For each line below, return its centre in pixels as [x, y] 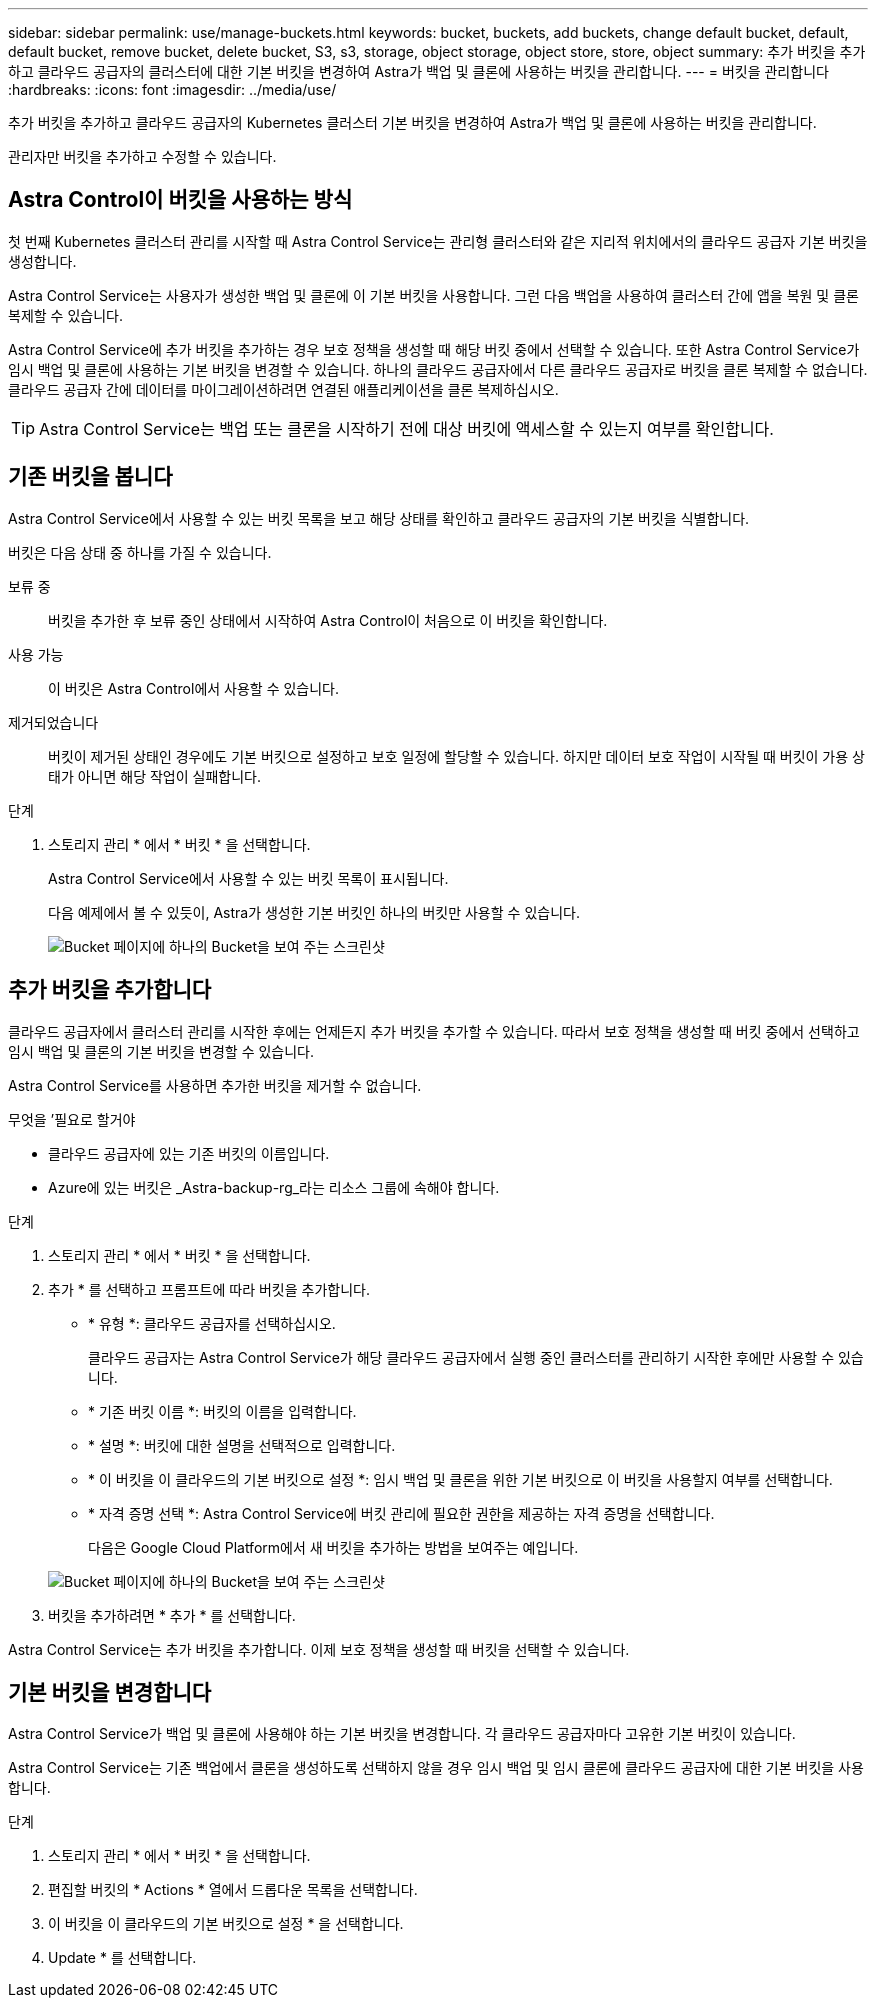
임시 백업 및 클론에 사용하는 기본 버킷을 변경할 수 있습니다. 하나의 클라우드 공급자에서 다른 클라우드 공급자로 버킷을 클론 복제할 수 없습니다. [438, 369]
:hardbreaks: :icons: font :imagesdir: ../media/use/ [172, 89]
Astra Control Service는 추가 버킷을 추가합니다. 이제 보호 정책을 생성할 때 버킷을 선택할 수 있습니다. [319, 1649]
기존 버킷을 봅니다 [90, 477]
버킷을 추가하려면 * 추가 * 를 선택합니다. [172, 1615]
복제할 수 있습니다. [65, 315]
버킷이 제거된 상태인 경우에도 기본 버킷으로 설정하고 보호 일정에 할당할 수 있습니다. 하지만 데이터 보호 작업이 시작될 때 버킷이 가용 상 [456, 756]
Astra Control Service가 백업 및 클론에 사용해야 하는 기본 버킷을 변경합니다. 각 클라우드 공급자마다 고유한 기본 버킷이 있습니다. [402, 1734]
